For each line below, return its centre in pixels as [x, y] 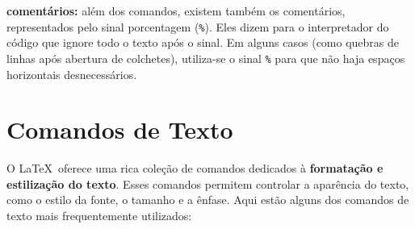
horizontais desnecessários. [72, 74]
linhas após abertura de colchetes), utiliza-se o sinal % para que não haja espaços [206, 58]
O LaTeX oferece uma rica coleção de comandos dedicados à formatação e [195, 168]
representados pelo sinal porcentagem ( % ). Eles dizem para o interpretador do [198, 26]
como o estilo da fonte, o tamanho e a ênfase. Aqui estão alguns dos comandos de [208, 200]
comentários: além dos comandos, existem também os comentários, [176, 10]
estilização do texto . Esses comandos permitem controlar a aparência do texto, [208, 183]
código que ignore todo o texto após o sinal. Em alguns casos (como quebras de [203, 42]
